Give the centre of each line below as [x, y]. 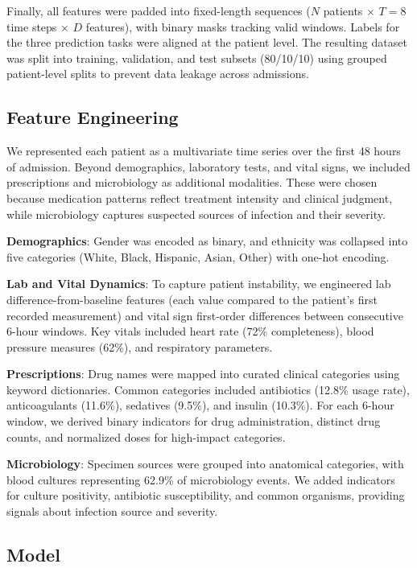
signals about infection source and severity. [112, 511]
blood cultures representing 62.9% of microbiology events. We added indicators [201, 479]
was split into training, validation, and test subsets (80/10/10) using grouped [197, 58]
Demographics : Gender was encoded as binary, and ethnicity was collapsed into [207, 241]
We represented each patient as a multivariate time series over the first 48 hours [204, 151]
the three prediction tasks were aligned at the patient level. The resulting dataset [207, 42]
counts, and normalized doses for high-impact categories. [146, 436]
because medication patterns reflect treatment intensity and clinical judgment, [200, 198]
